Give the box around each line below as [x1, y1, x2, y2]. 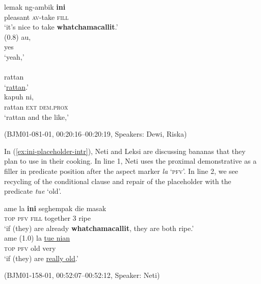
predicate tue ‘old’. [4, 186, 62, 196]
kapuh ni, [4, 91, 34, 102]
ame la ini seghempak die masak [4, 202, 107, 213]
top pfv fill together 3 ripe [4, 213, 91, 223]
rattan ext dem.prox [4, 101, 68, 112]
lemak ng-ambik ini [4, 2, 66, 12]
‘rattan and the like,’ [4, 111, 69, 122]
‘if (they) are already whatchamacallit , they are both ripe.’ [4, 222, 194, 233]
